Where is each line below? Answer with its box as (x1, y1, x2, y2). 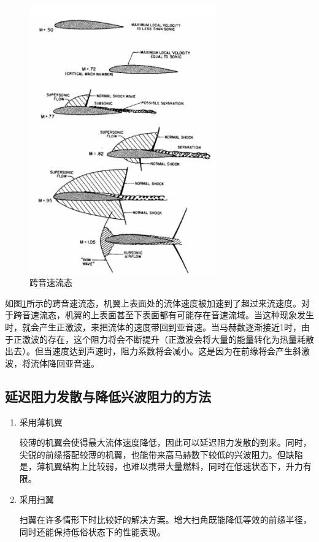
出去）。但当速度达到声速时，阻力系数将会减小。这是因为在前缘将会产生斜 (5, 345, 301, 357)
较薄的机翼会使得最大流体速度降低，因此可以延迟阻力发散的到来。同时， (19, 436, 312, 449)
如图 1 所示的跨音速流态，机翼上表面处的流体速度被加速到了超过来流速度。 (5, 296, 301, 309)
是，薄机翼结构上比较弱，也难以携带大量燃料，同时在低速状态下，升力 (19, 460, 303, 473)
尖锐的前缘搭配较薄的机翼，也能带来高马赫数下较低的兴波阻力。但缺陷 (19, 448, 303, 460)
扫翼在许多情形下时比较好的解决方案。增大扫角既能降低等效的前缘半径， (19, 513, 312, 526)
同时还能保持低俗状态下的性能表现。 (19, 525, 166, 538)
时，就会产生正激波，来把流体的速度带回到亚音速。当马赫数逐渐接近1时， (5, 321, 301, 334)
